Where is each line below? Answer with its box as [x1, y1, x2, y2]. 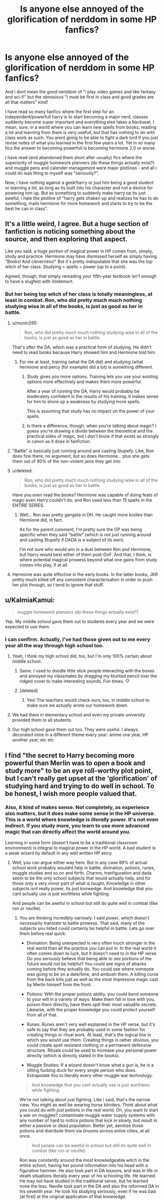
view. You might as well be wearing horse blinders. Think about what [19, 1102, 158, 1108]
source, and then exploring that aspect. [5, 235, 128, 243]
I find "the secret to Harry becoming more [5, 751, 135, 760]
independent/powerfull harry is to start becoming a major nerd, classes [5, 114, 148, 119]
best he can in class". [5, 206, 48, 211]
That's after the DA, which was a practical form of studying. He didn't [12, 344, 152, 350]
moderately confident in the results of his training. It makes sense [26, 393, 159, 399]
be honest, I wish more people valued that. [5, 789, 137, 798]
